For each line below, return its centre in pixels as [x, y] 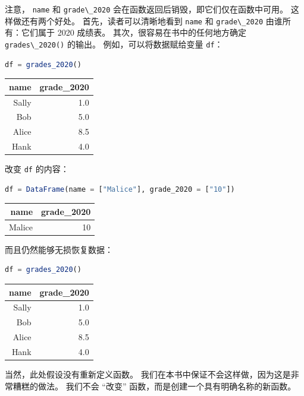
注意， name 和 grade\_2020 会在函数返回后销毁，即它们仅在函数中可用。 [147, 9]
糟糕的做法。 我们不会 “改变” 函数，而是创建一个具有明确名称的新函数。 [154, 386]
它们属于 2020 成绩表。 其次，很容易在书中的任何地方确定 [134, 32]
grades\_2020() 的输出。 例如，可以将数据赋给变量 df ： [114, 44]
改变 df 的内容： [37, 169]
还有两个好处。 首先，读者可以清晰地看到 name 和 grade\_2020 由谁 [152, 20]
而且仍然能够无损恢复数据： [59, 249]
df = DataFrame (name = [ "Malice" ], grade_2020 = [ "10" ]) [120, 189]
